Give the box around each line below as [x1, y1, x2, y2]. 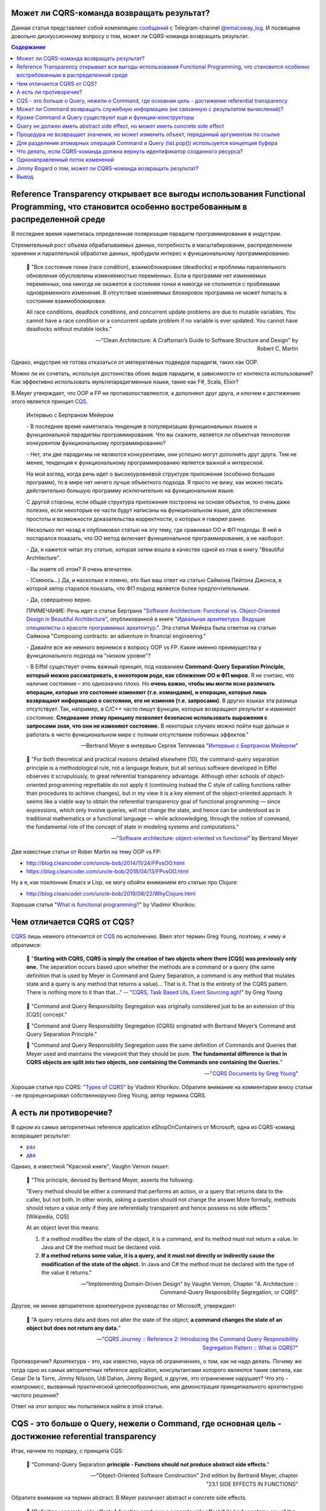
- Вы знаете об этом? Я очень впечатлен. [26, 565, 133, 572]
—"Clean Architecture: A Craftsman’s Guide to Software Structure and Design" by [95, 336, 298, 344]
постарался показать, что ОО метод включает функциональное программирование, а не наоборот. [26, 535, 284, 542]
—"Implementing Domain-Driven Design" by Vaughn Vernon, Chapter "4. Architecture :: [80, 1280, 298, 1287]
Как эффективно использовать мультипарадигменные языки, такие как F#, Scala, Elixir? [11, 378, 238, 386]
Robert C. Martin [257, 345, 298, 352]
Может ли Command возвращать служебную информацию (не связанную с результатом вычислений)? [16, 106, 284, 113]
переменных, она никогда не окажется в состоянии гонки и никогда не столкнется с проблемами [26, 280, 280, 288]
